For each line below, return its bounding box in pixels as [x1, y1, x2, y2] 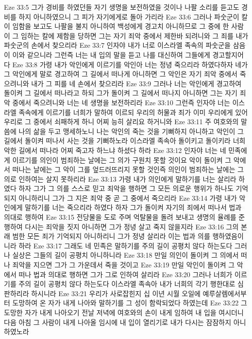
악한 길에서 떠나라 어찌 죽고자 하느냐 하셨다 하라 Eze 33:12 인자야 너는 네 [4, 145, 226, 155]
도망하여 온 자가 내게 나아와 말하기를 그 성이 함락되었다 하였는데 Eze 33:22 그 [12, 298, 247, 308]
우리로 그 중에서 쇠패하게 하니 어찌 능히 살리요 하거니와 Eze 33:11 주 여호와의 [4, 116, 239, 127]
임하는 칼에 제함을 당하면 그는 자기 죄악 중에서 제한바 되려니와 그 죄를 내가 [21, 30, 249, 40]
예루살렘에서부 [202, 288, 247, 298]
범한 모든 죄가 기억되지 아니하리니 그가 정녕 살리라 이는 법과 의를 [12, 231, 210, 241]
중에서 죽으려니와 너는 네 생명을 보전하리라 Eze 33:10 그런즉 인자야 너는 [12, 97, 230, 107]
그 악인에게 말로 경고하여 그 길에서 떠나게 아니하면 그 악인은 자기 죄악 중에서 [4, 69, 237, 79]
